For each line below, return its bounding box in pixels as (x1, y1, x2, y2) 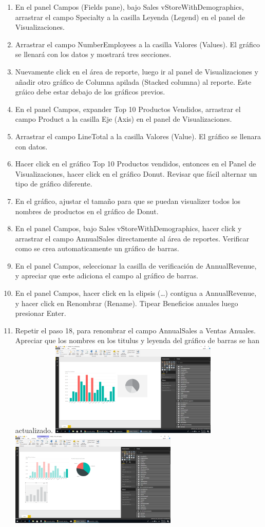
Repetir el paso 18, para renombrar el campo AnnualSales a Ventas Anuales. (15, 325, 256, 335)
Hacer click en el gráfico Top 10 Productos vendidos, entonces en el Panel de (15, 158, 256, 169)
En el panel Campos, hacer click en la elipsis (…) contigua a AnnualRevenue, (15, 288, 257, 298)
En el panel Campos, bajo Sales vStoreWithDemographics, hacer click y (15, 223, 242, 234)
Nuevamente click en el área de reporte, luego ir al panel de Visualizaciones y (15, 66, 258, 77)
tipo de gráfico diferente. (15, 178, 92, 189)
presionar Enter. (15, 308, 66, 318)
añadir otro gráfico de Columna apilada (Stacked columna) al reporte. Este (15, 76, 252, 87)
